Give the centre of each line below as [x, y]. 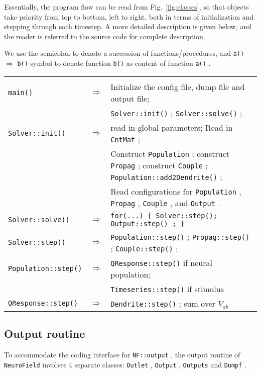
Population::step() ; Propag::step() [180, 236]
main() [21, 92]
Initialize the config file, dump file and [178, 86]
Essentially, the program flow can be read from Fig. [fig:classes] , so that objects [126, 7]
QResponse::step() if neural [161, 262]
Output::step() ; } [148, 223]
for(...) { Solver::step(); [164, 215]
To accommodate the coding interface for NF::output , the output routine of [122, 354]
